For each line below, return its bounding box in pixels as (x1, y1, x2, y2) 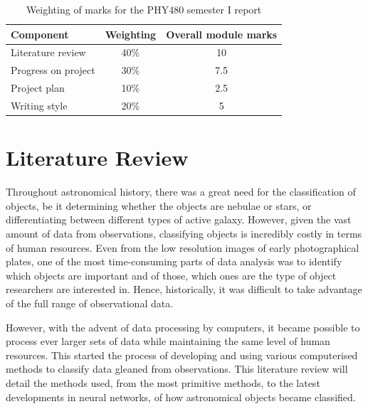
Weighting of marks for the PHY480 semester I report (26, 2, 262, 16)
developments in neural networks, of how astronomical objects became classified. (6, 389, 356, 404)
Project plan (11, 80, 65, 95)
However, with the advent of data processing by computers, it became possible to (6, 319, 360, 334)
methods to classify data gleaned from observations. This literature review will (6, 361, 348, 376)
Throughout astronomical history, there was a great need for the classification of (6, 184, 356, 199)
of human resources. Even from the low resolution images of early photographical (6, 240, 359, 255)
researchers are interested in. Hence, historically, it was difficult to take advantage (6, 282, 362, 297)
